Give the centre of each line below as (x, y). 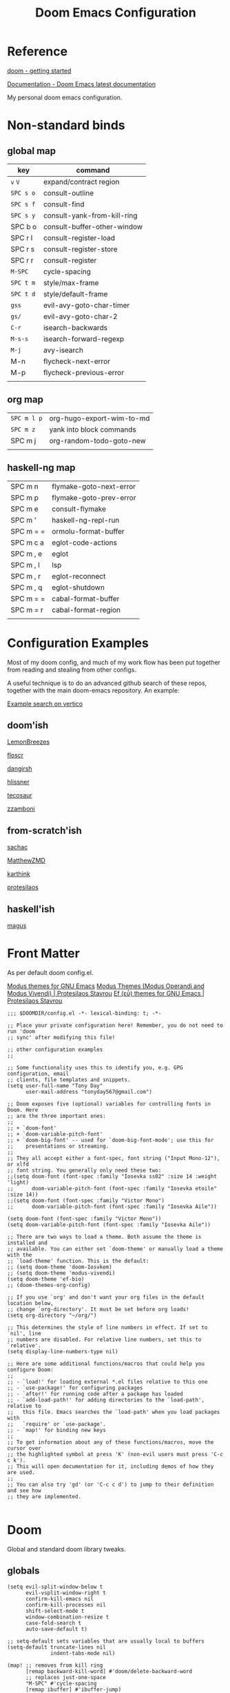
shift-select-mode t (55, 1611)
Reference (37, 51)
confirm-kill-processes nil (66, 1605)
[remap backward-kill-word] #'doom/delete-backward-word (109, 1671)
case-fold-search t (53, 1623)
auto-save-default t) (56, 1629)
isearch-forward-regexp (84, 338)
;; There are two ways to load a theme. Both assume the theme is (104, 1237)
